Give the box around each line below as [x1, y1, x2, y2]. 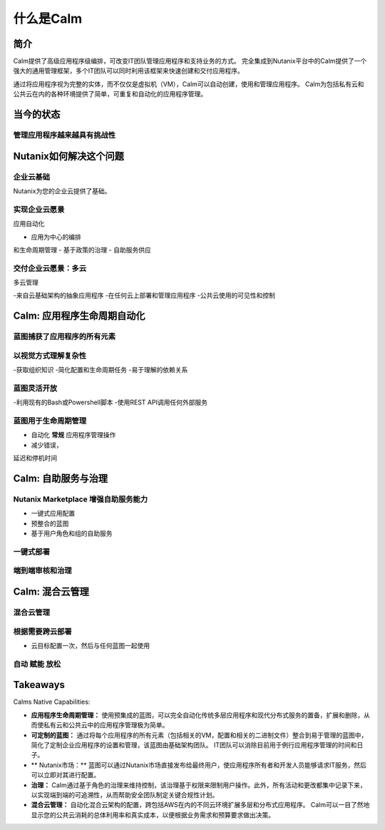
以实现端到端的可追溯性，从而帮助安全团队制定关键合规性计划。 [31, 790, 219, 799]
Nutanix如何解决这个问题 [13, 150, 125, 162]
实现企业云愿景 [13, 204, 65, 214]
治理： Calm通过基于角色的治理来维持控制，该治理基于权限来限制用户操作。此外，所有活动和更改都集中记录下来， [31, 781, 366, 789]
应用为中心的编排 [31, 232, 81, 241]
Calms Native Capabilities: [13, 697, 91, 706]
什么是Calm [13, 11, 83, 26]
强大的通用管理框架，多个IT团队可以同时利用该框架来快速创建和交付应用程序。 [13, 66, 244, 75]
